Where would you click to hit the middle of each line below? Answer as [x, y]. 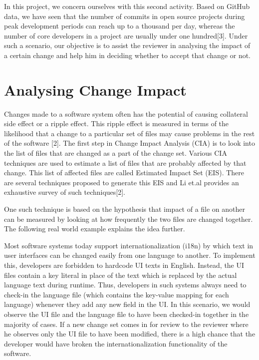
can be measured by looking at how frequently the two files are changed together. [129, 219]
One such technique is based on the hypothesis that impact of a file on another [125, 209]
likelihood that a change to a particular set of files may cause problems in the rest [129, 133]
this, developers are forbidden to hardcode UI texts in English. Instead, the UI [124, 265]
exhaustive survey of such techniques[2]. [65, 192]
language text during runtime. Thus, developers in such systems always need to [125, 285]
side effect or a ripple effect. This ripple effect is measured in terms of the [117, 123]
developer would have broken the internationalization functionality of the [116, 343]
